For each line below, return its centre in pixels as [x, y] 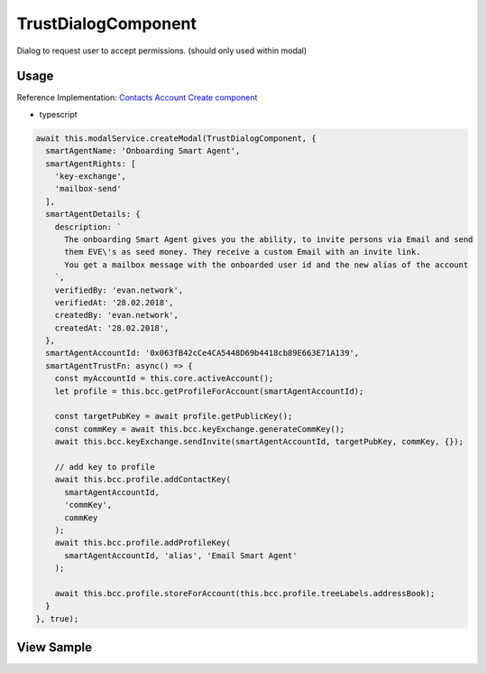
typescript [58, 114]
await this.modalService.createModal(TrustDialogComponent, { [176, 138]
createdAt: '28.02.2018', [112, 328]
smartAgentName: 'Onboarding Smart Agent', [143, 151]
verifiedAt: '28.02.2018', [115, 302]
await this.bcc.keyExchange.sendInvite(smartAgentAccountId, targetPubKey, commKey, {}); [259, 442]
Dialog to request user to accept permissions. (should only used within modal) [162, 51]
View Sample [54, 647]
